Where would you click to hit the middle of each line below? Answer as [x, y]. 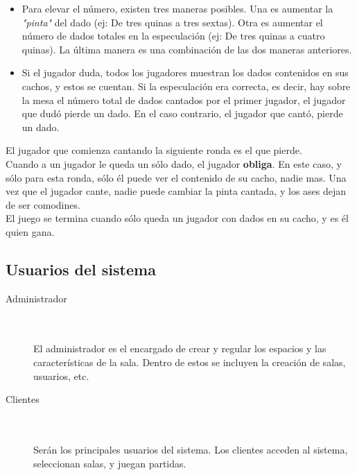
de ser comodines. [43, 204]
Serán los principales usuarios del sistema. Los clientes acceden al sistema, [191, 450]
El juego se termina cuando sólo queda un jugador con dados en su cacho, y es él [177, 218]
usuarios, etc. [61, 375]
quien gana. [30, 231]
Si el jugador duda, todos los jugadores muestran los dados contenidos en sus [185, 72]
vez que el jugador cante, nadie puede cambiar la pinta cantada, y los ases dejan [176, 191]
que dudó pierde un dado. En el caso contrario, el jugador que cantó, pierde [182, 113]
